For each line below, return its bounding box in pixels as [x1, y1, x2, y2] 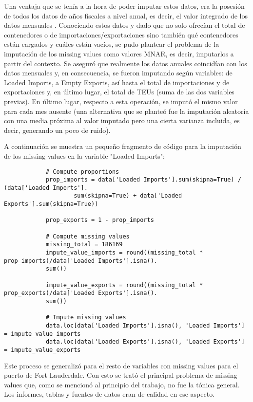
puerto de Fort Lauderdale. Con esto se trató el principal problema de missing [4, 370, 237, 380]
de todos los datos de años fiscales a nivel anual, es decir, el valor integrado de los [4, 10, 248, 20]
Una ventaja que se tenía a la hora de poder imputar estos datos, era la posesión [4, 1, 245, 11]
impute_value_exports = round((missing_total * [45, 281, 203, 289]
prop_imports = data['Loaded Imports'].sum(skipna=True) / [45, 176, 241, 183]
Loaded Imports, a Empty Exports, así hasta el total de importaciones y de [4, 77, 230, 87]
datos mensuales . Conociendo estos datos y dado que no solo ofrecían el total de [4, 20, 245, 30]
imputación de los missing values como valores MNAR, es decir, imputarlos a [4, 48, 234, 58]
